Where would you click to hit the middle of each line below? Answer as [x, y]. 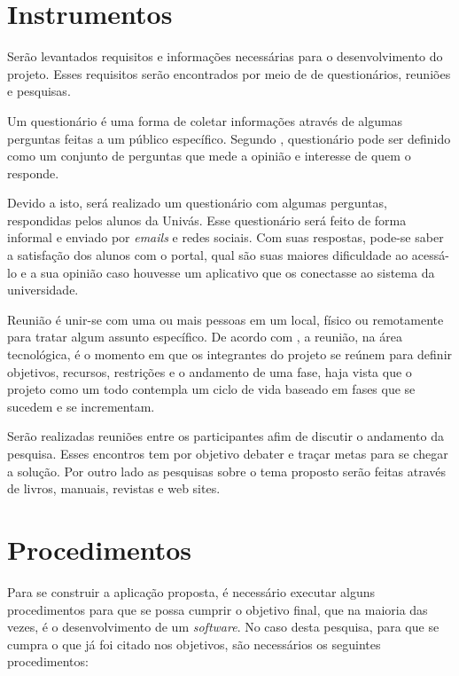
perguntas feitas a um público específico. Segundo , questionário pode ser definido [229, 138]
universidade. [43, 290]
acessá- [430, 255]
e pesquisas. [39, 91]
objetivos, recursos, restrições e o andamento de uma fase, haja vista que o [210, 371]
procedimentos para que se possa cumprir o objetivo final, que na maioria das [218, 609]
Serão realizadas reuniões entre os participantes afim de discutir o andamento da [226, 436]
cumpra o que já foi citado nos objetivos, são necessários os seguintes [194, 644]
